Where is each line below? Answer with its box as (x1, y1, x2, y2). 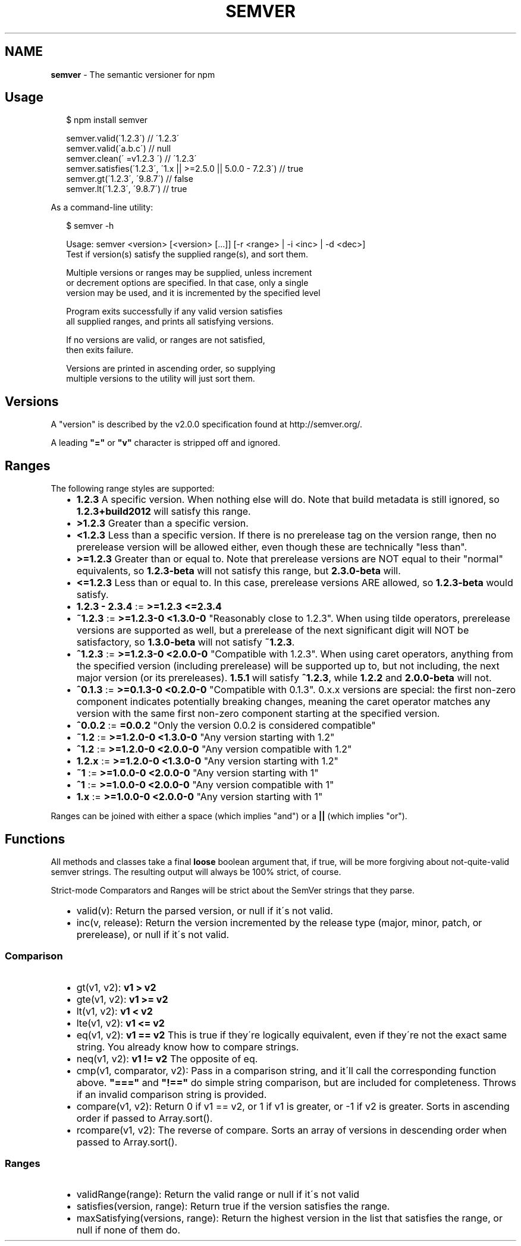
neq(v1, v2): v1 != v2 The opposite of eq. (76, 1052, 258, 1065)
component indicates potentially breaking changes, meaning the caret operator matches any (76, 696, 491, 708)
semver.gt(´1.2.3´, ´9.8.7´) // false (66, 174, 193, 184)
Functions (5, 831, 65, 847)
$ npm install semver (66, 115, 148, 125)
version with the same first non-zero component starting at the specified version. (76, 707, 440, 720)
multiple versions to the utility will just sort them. (66, 373, 255, 384)
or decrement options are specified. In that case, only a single (66, 278, 309, 288)
